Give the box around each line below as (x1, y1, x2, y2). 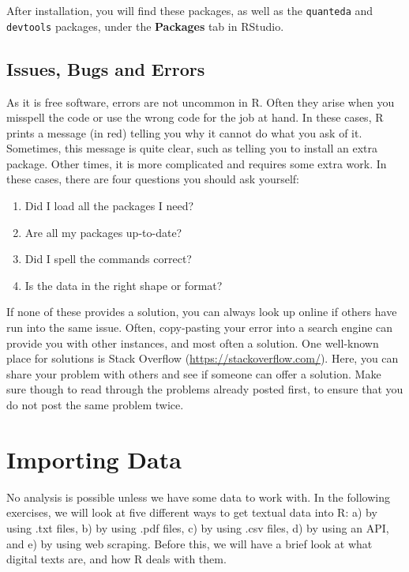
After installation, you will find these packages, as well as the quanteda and (6, 2, 373, 18)
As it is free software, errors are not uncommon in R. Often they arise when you (6, 93, 395, 110)
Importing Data (6, 442, 182, 475)
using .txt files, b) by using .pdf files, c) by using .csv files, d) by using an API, (6, 519, 389, 536)
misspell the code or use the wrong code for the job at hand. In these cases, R (6, 109, 384, 126)
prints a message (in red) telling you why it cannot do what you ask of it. (6, 124, 362, 141)
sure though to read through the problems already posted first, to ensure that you (6, 381, 403, 397)
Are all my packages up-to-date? (24, 224, 182, 240)
